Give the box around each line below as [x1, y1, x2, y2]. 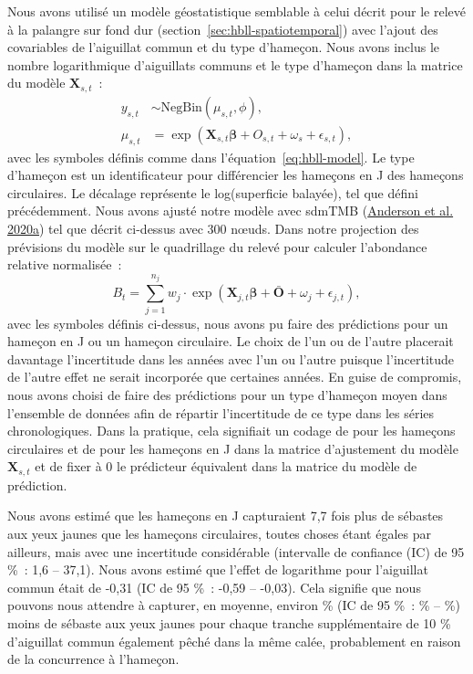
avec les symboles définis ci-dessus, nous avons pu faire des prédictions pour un [7, 313, 448, 332]
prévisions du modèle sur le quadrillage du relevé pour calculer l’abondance [7, 237, 427, 256]
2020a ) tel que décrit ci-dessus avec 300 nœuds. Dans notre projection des [7, 219, 419, 238]
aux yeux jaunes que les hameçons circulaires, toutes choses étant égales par [7, 524, 431, 542]
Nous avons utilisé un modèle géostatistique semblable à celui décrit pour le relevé [7, 2, 466, 20]
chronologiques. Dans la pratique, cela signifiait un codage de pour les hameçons [7, 421, 456, 440]
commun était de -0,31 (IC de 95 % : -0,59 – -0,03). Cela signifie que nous [7, 577, 421, 596]
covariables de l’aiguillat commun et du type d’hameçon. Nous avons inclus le [7, 37, 439, 57]
